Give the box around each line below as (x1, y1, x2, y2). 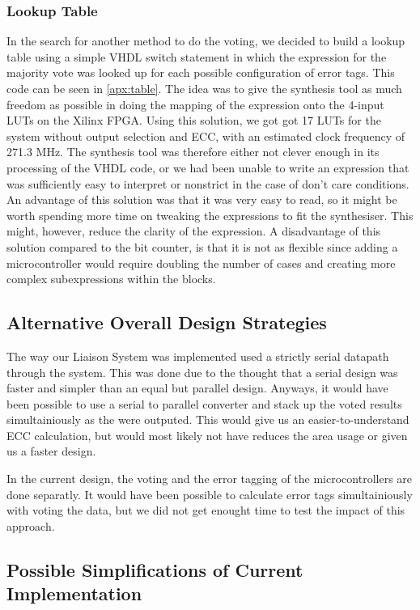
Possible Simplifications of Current (6, 557, 303, 582)
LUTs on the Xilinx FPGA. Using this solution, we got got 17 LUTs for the (6, 112, 381, 129)
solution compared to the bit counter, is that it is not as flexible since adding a (6, 238, 398, 255)
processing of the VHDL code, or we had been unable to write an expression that (6, 159, 409, 176)
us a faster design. (6, 443, 96, 460)
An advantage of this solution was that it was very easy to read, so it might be (6, 191, 397, 208)
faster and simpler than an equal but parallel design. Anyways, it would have (6, 379, 388, 396)
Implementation (6, 581, 142, 606)
